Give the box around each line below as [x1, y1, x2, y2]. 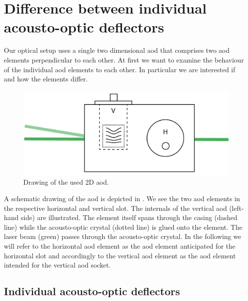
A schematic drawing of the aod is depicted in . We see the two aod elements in [4, 193, 240, 204]
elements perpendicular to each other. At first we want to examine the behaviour [4, 54, 244, 64]
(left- [229, 203, 244, 213]
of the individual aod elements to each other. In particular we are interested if [4, 64, 235, 74]
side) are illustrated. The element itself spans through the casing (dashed [21, 212, 238, 222]
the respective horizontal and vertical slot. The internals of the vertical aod [4, 203, 227, 213]
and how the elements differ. [4, 74, 88, 84]
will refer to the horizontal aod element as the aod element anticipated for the [4, 240, 235, 251]
